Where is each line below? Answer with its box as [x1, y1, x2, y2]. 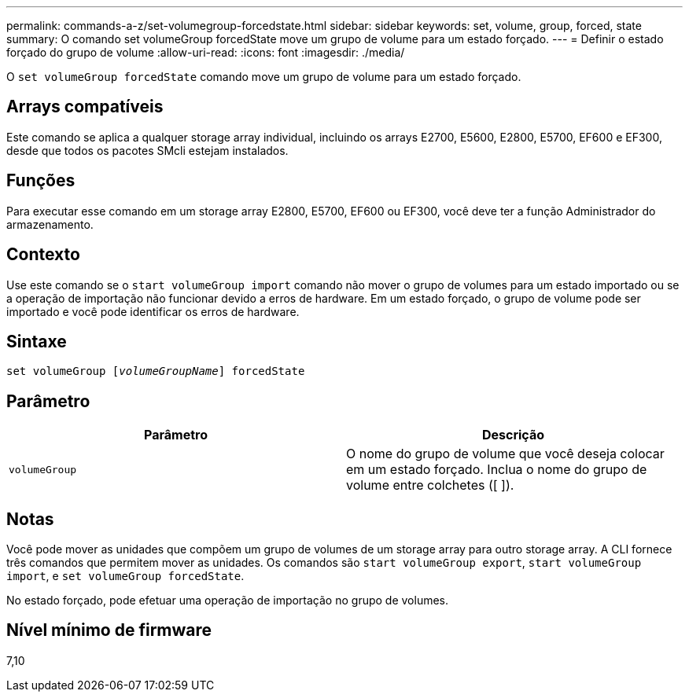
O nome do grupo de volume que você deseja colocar [346, 446, 665, 462]
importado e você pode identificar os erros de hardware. [6, 304, 300, 318]
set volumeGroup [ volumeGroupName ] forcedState [6, 365, 305, 378]
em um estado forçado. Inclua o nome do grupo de [346, 461, 647, 478]
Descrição [481, 427, 545, 443]
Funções [6, 171, 76, 191]
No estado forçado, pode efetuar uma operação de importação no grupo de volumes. [6, 593, 449, 608]
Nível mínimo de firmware [6, 620, 212, 641]
